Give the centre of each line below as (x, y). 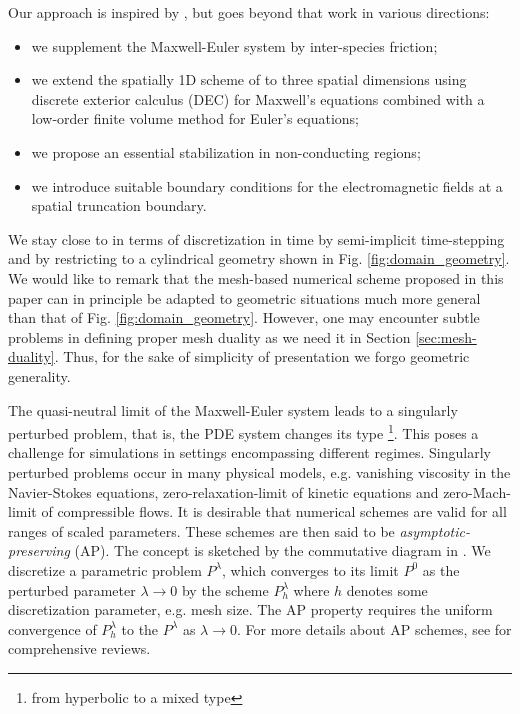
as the (441, 569)
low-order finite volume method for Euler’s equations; (195, 118)
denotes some (387, 589)
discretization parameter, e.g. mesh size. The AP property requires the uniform (250, 609)
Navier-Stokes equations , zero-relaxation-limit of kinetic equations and (223, 491)
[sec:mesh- (446, 336)
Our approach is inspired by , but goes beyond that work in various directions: (249, 12)
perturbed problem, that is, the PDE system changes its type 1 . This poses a (243, 431)
